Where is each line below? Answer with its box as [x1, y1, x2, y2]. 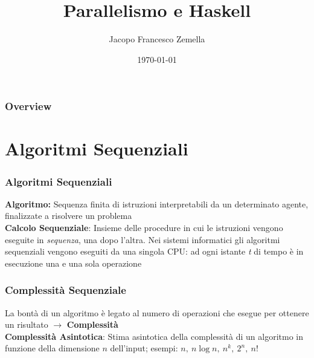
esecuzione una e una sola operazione [5, 256, 142, 269]
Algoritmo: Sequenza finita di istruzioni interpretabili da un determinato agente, [5, 197, 309, 210]
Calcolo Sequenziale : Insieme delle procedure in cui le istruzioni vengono [5, 221, 283, 234]
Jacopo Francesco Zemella [109, 33, 205, 45]
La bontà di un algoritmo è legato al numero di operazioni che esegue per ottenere [5, 306, 309, 319]
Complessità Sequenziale [5, 282, 126, 298]
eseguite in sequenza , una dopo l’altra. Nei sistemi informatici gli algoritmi [5, 233, 280, 246]
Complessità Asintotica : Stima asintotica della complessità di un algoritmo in [5, 330, 304, 342]
